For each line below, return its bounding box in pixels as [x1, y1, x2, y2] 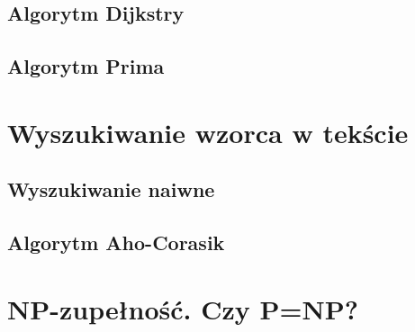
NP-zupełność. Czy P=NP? [7, 290, 358, 327]
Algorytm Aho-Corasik [7, 229, 225, 256]
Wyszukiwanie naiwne [7, 175, 215, 203]
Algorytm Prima [7, 52, 165, 80]
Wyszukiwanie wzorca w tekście [7, 113, 409, 150]
